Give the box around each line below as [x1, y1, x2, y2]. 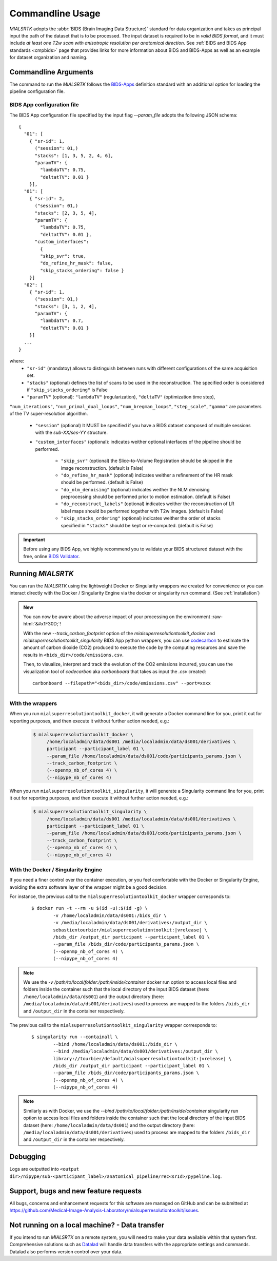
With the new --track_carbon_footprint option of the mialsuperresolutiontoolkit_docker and [23, 630, 215, 636]
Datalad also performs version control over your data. [9, 1248, 123, 1255]
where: [9, 358, 25, 364]
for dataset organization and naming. [9, 54, 88, 61]
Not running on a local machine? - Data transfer [9, 1220, 165, 1229]
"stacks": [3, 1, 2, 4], [34, 303, 97, 309]
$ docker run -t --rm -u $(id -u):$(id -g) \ [31, 905, 148, 911]
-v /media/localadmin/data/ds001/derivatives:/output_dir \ [53, 920, 207, 926]
